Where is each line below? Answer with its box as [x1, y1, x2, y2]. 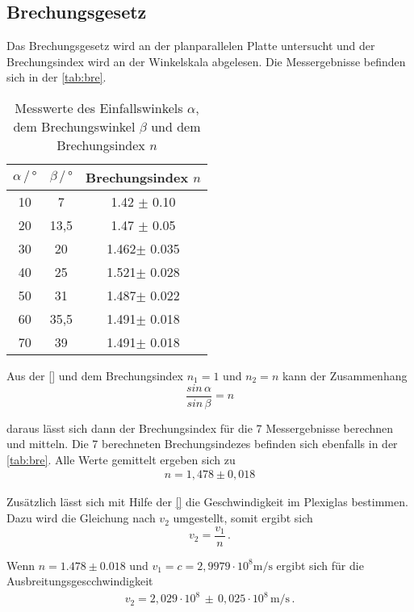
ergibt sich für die [276, 556, 364, 573]
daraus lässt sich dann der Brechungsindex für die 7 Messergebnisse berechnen [6, 419, 394, 436]
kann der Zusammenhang [282, 367, 408, 384]
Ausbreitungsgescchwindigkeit [6, 572, 153, 589]
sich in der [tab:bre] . [6, 69, 107, 86]
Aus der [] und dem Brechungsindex [6, 367, 184, 384]
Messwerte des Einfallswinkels [15, 98, 183, 117]
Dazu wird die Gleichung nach [6, 509, 156, 526]
